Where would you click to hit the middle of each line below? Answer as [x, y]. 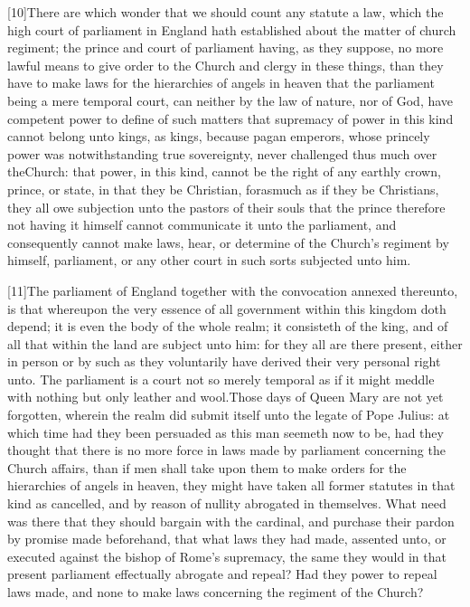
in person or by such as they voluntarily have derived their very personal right [224, 361]
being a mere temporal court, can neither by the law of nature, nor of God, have [230, 100]
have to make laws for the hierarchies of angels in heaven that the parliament [221, 83]
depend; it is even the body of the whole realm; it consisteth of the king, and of [228, 326]
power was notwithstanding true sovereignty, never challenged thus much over [222, 153]
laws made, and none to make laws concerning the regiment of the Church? [216, 592]
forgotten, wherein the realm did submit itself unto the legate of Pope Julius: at [229, 415]
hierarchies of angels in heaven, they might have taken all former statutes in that [231, 485]
